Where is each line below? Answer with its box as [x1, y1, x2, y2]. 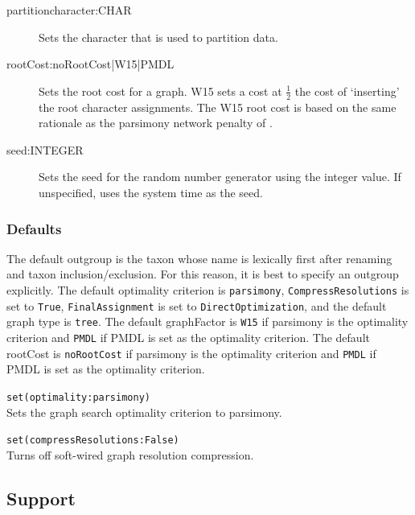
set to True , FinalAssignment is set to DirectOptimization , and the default [6, 297, 387, 314]
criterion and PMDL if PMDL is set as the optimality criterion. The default [6, 328, 370, 345]
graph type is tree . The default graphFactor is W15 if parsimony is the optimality [6, 313, 409, 330]
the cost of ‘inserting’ [294, 82, 400, 99]
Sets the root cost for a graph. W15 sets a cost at [39, 82, 282, 99]
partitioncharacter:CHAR [6, 2, 132, 18]
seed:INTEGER [6, 141, 84, 158]
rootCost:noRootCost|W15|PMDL [6, 56, 175, 72]
